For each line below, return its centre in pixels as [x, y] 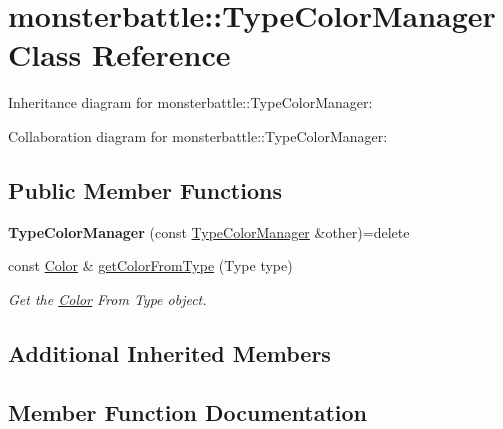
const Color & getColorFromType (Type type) [150, 265]
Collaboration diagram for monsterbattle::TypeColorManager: [198, 135]
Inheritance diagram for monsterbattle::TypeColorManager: [190, 102]
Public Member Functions [145, 189]
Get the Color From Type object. [107, 298]
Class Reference [119, 54]
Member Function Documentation [188, 411]
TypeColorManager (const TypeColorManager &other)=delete [209, 231]
